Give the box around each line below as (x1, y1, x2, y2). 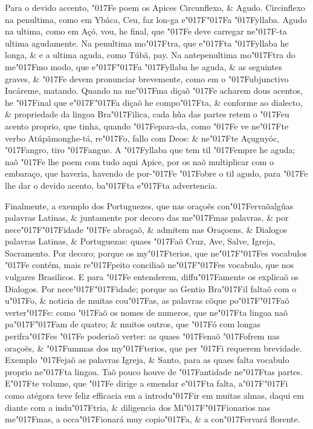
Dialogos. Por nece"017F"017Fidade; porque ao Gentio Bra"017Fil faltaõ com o (5, 282, 297, 295)
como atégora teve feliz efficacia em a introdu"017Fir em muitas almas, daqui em (5, 389, 304, 401)
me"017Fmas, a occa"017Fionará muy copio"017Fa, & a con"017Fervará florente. (5, 413, 300, 425)
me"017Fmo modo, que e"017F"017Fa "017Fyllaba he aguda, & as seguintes (5, 60, 282, 73)
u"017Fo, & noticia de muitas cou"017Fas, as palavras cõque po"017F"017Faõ (5, 294, 289, 307)
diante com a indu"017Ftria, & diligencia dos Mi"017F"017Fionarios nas (5, 401, 271, 413)
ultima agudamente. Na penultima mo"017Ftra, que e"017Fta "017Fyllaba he (5, 36, 289, 49)
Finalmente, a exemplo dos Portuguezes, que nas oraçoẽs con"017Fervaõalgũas (5, 199, 294, 212)
